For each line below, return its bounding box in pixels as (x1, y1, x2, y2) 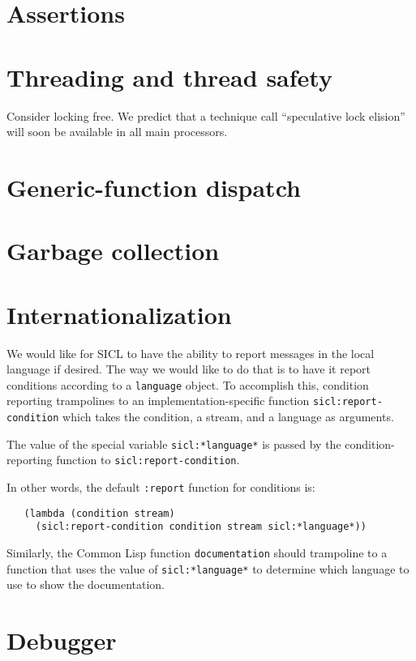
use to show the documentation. (6, 576, 165, 593)
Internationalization (6, 297, 232, 330)
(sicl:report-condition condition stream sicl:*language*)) (35, 521, 367, 533)
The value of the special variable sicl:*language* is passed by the (6, 435, 341, 452)
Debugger (6, 624, 117, 657)
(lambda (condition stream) (24, 507, 175, 519)
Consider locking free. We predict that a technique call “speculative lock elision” (6, 107, 405, 124)
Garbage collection (6, 234, 220, 267)
